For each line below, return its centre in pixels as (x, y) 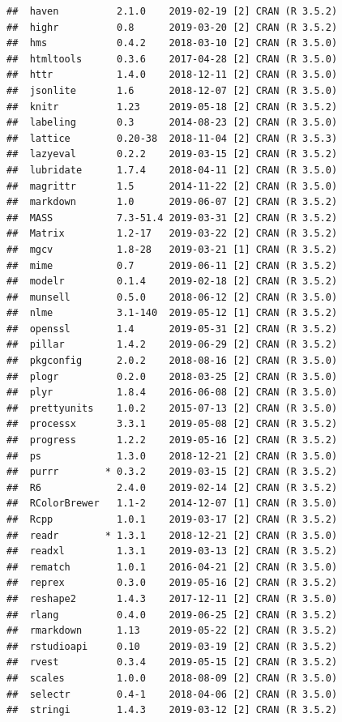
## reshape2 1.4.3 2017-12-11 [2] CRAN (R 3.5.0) (172, 598)
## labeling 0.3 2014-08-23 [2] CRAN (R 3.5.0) (172, 123)
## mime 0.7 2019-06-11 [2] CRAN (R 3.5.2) (172, 265)
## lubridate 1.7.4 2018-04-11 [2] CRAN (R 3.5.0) (172, 170)
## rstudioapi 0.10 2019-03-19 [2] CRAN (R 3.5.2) (172, 646)
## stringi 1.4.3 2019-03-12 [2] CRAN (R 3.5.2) (172, 710)
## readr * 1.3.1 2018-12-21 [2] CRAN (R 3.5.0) (172, 535)
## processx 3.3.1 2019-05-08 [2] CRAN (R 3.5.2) (172, 424)
